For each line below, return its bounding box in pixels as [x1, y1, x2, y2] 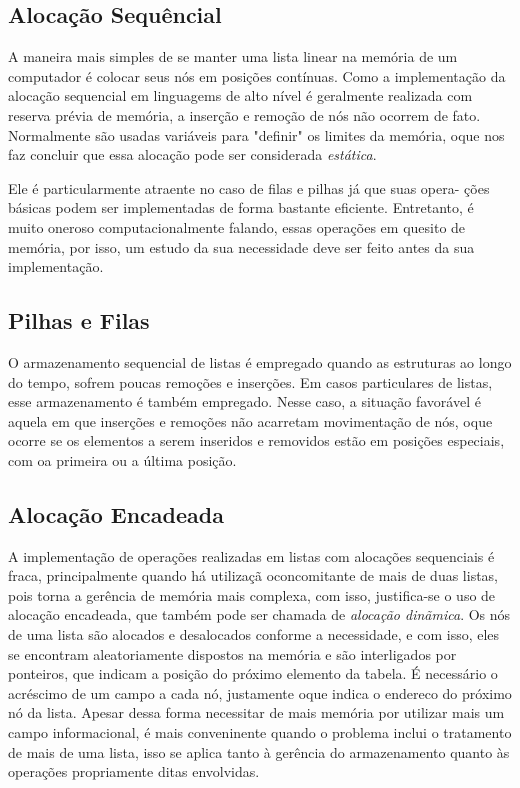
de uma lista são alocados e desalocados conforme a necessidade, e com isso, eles [8, 624, 500, 645]
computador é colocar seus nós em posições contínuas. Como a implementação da [8, 65, 506, 86]
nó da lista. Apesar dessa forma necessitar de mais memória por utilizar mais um [8, 702, 505, 723]
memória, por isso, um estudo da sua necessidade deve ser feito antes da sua [8, 236, 475, 257]
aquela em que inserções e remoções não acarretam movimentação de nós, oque [8, 410, 493, 431]
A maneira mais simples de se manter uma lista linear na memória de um [8, 46, 458, 67]
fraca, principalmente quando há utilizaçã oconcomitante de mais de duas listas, [8, 565, 498, 586]
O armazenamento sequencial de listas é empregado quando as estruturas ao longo [8, 351, 512, 372]
